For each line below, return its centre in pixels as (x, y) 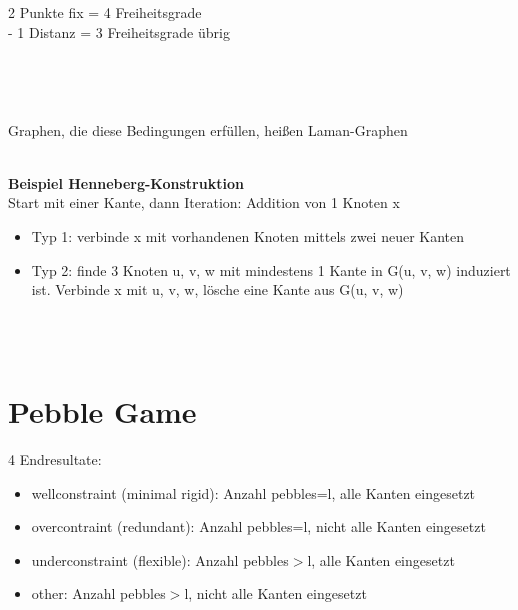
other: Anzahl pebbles (98, 593)
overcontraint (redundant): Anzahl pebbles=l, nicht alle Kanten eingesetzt (258, 526)
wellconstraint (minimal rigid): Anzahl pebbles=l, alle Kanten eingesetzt (253, 492)
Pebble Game (102, 411)
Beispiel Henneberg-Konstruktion (126, 182)
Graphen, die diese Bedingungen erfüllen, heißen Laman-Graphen (208, 129)
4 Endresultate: (55, 459)
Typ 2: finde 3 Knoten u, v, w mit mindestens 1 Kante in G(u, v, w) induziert (271, 269)
